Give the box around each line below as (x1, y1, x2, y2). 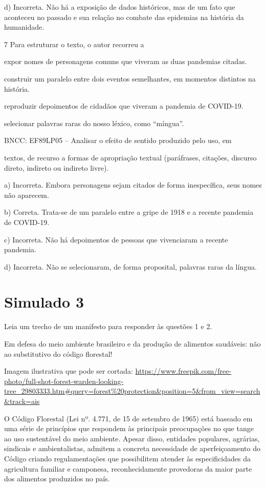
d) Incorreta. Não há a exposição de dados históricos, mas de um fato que (4, 2, 235, 12)
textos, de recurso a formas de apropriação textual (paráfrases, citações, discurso (4, 152, 257, 163)
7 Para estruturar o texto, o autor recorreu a (4, 38, 144, 49)
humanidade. (4, 22, 45, 32)
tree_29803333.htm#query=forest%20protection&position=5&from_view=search (4, 385, 260, 396)
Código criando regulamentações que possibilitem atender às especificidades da (4, 453, 251, 463)
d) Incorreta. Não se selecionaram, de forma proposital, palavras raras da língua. (4, 261, 257, 272)
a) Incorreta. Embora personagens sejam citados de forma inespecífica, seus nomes (4, 179, 262, 190)
